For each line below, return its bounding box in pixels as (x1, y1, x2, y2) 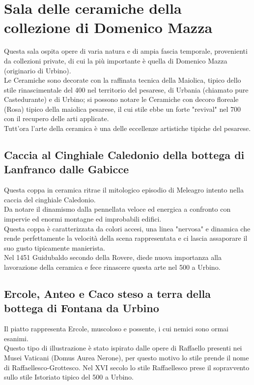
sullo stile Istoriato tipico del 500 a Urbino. (4, 372, 134, 382)
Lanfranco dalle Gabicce (4, 161, 129, 177)
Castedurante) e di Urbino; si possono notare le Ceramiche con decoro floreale (4, 94, 239, 104)
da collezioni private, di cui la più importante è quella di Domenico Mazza (4, 55, 227, 65)
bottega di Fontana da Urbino (4, 300, 159, 316)
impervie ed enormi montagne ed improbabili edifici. (4, 214, 162, 224)
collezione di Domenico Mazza (4, 17, 213, 37)
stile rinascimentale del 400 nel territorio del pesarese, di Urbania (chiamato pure (4, 84, 249, 95)
